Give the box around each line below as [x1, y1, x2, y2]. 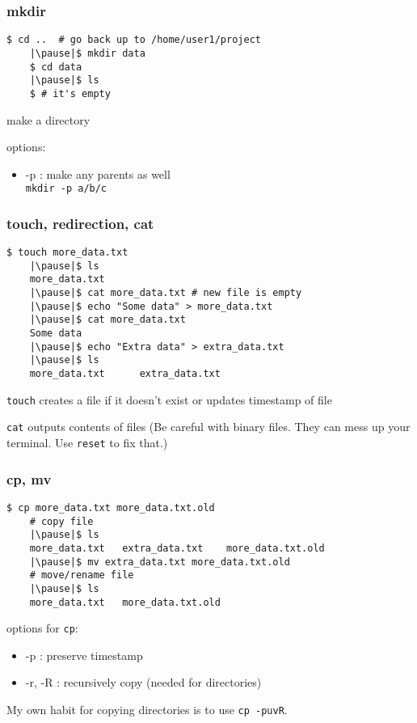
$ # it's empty [29, 87, 111, 99]
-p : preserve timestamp [25, 646, 143, 663]
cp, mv [6, 468, 52, 488]
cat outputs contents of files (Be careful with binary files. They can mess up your [6, 418, 411, 435]
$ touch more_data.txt [6, 247, 128, 259]
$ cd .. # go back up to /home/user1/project [6, 34, 261, 46]
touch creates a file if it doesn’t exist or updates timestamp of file [6, 391, 332, 408]
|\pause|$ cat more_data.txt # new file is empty [29, 287, 302, 299]
